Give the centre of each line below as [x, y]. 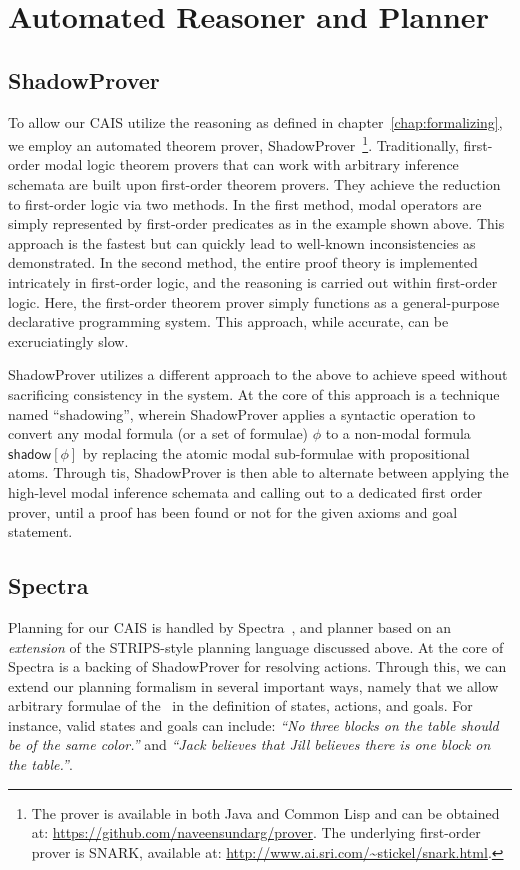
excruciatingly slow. [68, 340]
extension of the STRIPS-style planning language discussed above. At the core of [256, 646]
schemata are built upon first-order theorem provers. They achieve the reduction [254, 184]
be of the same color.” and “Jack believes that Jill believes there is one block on [249, 744]
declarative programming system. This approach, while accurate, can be [228, 321]
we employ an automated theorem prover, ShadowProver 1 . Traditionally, [233, 143]
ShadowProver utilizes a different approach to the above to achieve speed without [258, 374]
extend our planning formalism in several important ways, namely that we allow [253, 685]
